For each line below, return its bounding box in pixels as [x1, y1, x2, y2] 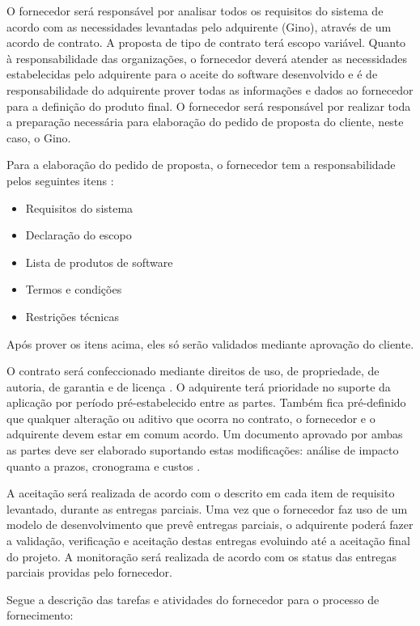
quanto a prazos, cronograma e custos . [6, 457, 201, 474]
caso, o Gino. [6, 129, 71, 146]
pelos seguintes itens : [6, 171, 114, 188]
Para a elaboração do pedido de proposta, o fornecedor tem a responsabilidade [6, 156, 396, 173]
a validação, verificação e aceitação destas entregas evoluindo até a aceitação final [6, 532, 410, 549]
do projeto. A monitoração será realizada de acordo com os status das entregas [6, 548, 397, 565]
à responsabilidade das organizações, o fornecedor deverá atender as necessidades [6, 49, 408, 66]
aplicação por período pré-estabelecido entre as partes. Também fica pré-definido [6, 394, 406, 411]
